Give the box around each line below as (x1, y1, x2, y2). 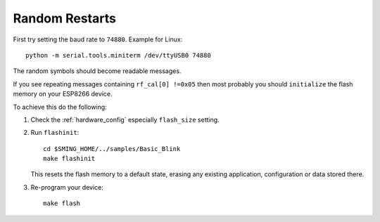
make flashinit (43, 155, 96, 163)
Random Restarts (13, 11, 116, 26)
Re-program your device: (30, 183, 103, 191)
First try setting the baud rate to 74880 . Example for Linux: (13, 35, 183, 44)
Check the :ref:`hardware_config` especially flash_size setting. (30, 115, 220, 124)
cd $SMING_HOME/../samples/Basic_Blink (43, 145, 181, 152)
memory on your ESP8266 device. (13, 90, 113, 98)
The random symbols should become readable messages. (13, 67, 182, 75)
